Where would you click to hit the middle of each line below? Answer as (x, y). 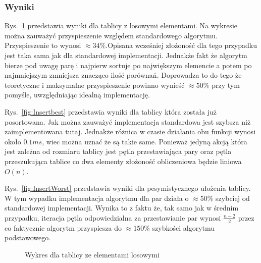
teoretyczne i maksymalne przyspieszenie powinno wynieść (95, 85)
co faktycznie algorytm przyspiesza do (63, 227)
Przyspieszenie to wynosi (43, 45)
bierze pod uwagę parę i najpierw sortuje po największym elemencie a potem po (128, 65)
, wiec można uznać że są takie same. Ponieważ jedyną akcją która (145, 141)
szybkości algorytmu (184, 227)
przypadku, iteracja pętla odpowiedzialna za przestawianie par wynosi (113, 217)
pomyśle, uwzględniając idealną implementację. (77, 95)
